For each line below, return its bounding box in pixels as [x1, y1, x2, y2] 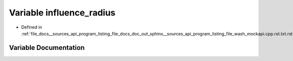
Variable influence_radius [9, 7, 116, 18]
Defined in [21, 24, 42, 30]
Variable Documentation [9, 44, 85, 52]
